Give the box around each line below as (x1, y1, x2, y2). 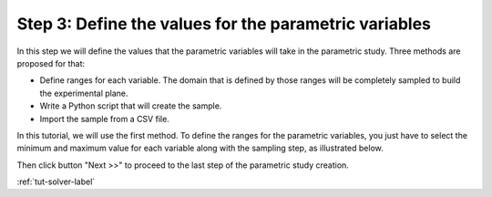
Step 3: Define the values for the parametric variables (16, 14, 432, 34)
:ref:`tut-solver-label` (16, 176, 96, 187)
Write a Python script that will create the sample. (39, 100, 222, 111)
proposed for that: (16, 57, 86, 68)
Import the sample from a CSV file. (39, 113, 170, 124)
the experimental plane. (39, 88, 128, 98)
